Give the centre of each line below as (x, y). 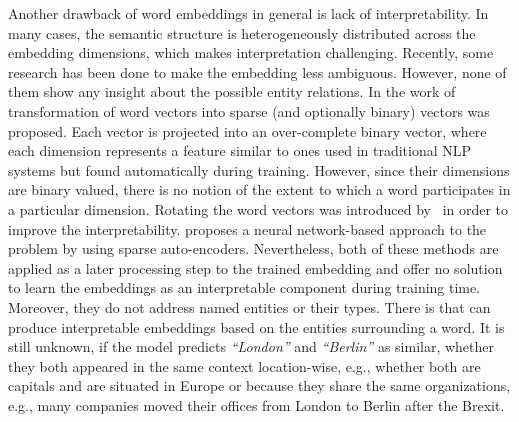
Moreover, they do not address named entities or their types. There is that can (249, 306)
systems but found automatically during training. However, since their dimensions (259, 169)
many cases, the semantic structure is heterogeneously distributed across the (242, 32)
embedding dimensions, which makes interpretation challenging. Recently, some (251, 52)
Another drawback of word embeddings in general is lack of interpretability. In (248, 13)
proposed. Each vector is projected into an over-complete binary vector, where (247, 130)
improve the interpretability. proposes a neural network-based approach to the (247, 228)
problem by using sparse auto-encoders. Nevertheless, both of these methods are (253, 248)
